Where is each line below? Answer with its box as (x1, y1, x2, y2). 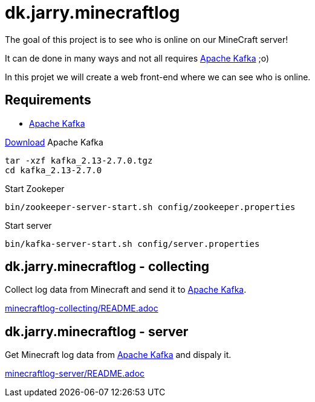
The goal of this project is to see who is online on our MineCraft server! (5, 34, 288, 45)
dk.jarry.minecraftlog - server (5, 324, 189, 339)
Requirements (5, 92, 91, 108)
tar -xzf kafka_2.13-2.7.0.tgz (5, 155, 153, 165)
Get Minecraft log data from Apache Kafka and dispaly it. (5, 349, 232, 360)
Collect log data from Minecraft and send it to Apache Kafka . (5, 284, 247, 295)
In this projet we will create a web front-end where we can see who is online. (5, 71, 311, 82)
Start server (5, 220, 52, 231)
